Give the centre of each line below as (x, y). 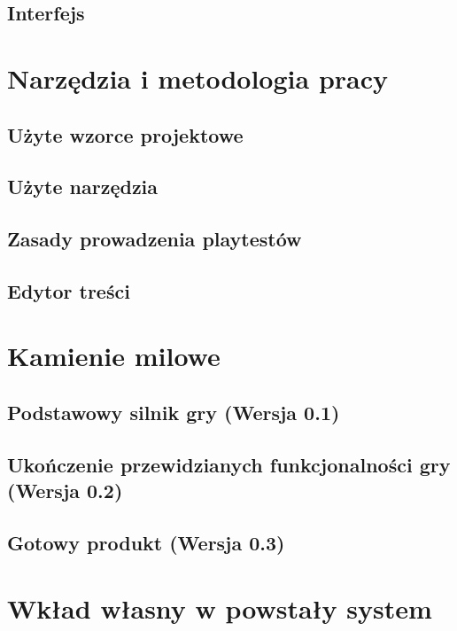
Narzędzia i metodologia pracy (198, 78)
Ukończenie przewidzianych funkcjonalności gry (229, 464)
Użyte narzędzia (83, 187)
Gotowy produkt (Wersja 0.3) (146, 542)
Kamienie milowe (114, 356)
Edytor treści (69, 290)
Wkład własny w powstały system (220, 608)
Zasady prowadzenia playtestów (155, 239)
